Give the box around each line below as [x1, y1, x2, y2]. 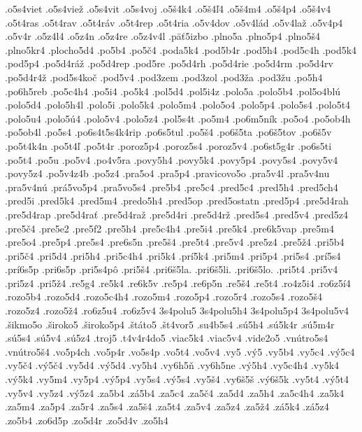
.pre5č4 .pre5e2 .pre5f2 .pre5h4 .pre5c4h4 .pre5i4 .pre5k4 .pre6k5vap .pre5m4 [5, 221, 334, 235]
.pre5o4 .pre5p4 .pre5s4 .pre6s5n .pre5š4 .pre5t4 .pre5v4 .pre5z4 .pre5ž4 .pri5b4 [5, 235, 345, 249]
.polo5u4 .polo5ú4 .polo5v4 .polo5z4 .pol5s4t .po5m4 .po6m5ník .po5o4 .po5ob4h [5, 111, 351, 125]
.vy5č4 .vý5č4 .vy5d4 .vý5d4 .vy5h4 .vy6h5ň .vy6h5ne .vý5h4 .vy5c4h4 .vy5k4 [5, 358, 340, 372]
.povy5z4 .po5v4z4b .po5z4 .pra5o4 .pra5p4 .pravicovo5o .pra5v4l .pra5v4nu [5, 166, 330, 181]
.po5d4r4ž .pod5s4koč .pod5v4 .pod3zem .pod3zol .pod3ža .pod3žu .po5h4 [5, 69, 323, 84]
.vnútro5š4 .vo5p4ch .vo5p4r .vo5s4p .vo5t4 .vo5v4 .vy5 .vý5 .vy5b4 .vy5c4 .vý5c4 [5, 344, 355, 358]
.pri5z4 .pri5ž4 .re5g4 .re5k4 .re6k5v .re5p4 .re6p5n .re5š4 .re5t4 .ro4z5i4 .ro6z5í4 [5, 275, 351, 290]
